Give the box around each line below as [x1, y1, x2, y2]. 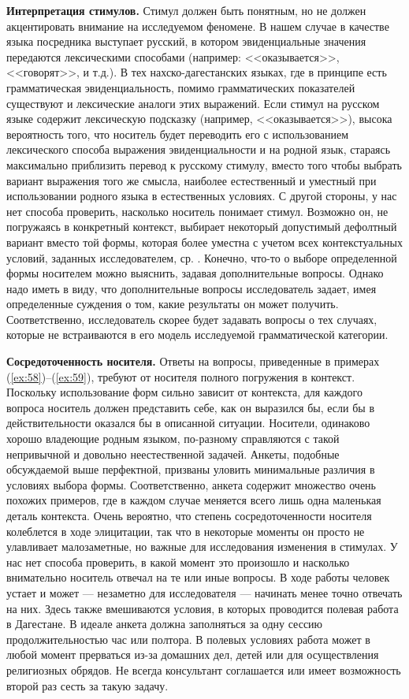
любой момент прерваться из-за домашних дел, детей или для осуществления [6, 646, 379, 663]
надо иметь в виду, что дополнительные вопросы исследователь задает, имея [6, 280, 377, 296]
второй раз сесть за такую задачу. [6, 677, 169, 693]
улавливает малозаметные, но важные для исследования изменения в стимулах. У [6, 538, 398, 555]
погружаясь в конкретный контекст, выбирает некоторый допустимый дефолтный [6, 218, 397, 235]
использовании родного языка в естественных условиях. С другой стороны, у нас [6, 188, 397, 204]
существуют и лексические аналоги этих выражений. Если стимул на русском [6, 95, 380, 111]
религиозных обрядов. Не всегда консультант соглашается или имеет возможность [6, 661, 401, 678]
